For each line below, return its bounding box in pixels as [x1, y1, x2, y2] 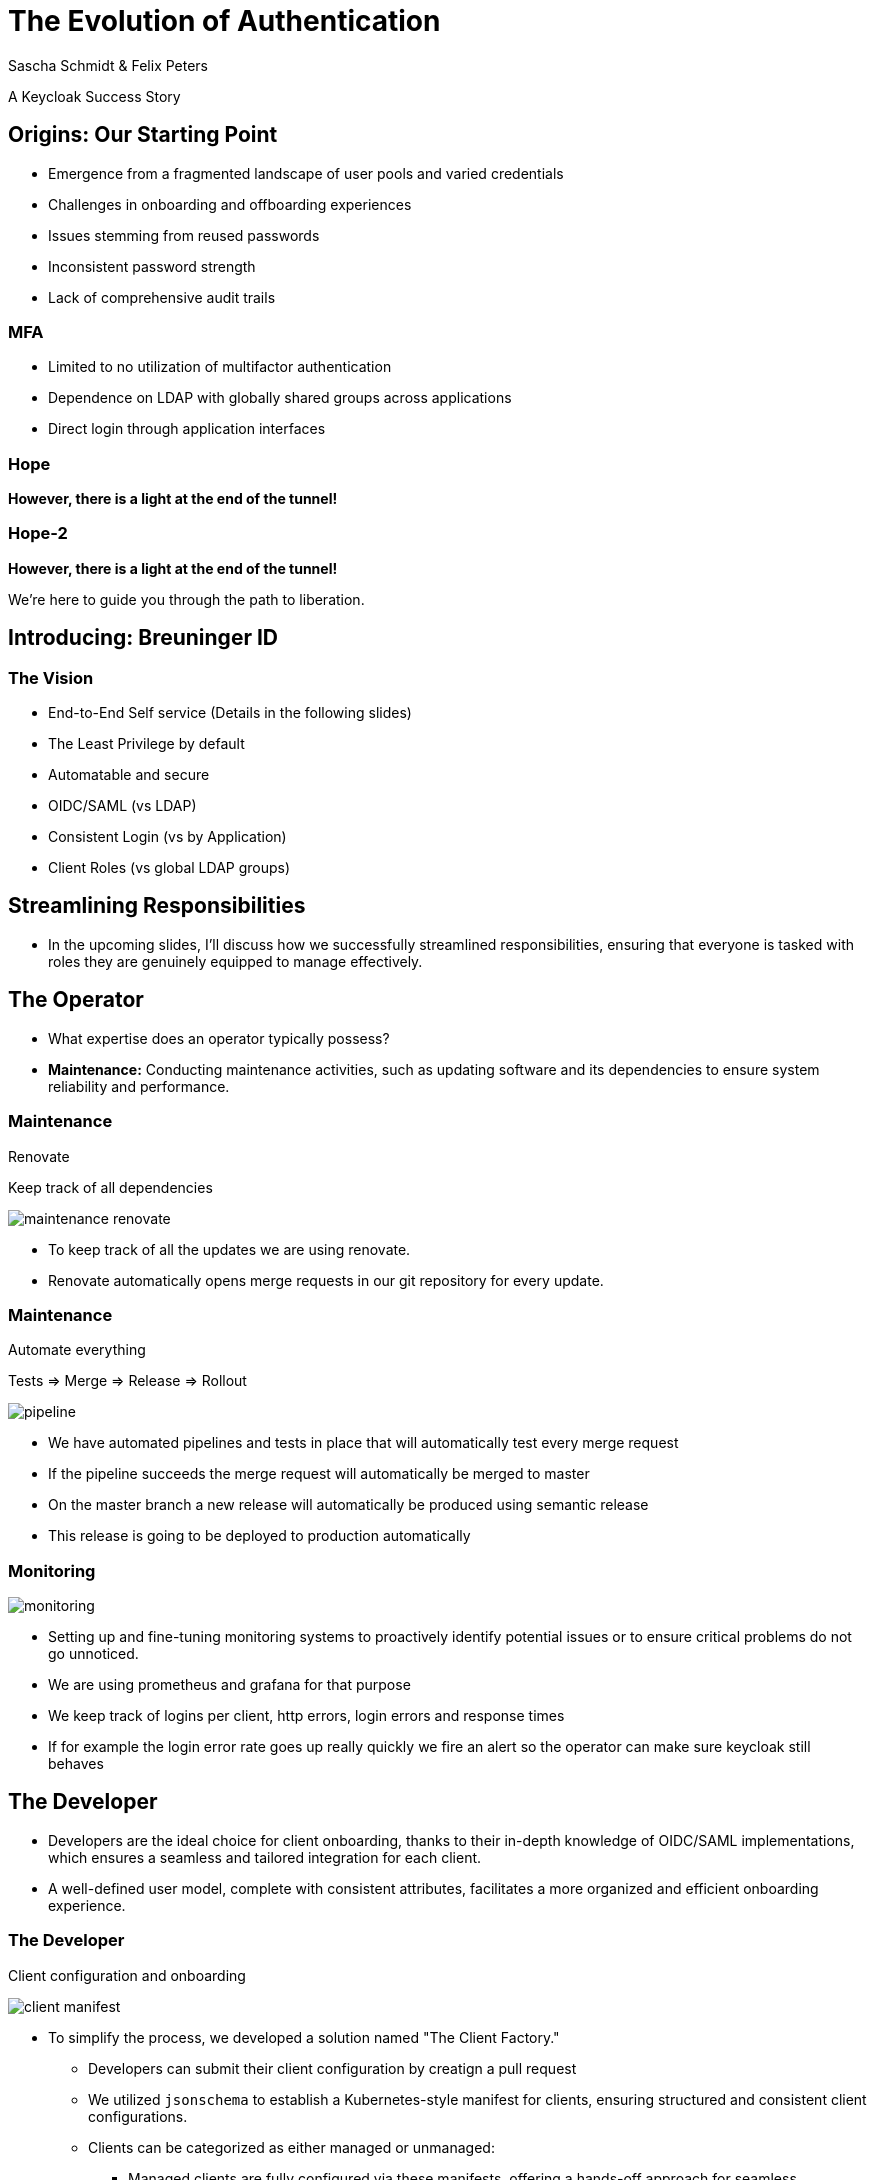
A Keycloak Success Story [8, 87, 181, 105]
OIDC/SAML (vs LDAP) [48, 797, 197, 815]
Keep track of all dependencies [8, 1178, 213, 1196]
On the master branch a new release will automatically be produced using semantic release [48, 1496, 649, 1514]
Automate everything [8, 1341, 146, 1359]
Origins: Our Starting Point [8, 122, 278, 148]
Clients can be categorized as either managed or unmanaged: [88, 2138, 495, 2156]
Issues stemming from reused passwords [48, 226, 320, 244]
